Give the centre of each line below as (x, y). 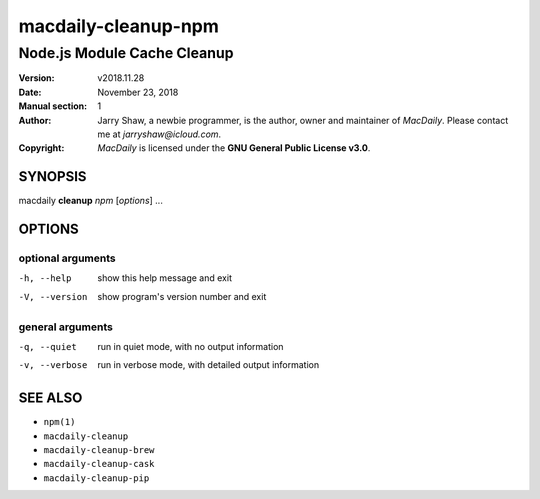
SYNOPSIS (52, 176)
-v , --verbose (53, 365)
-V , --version (53, 296)
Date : (30, 92)
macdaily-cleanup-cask (99, 464)
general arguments (66, 327)
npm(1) (59, 422)
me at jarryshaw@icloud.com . (159, 134)
